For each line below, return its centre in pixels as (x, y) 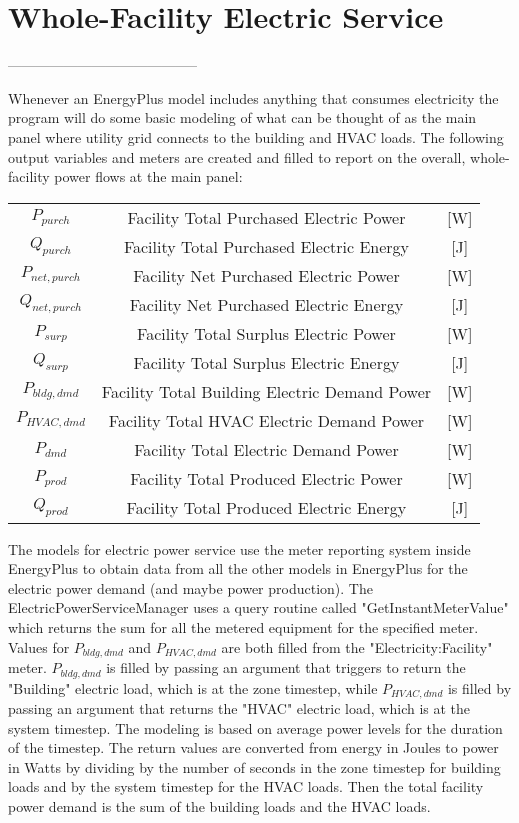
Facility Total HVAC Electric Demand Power (266, 420)
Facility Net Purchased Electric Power (266, 275)
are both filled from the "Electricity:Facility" (357, 646)
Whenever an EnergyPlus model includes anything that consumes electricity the (253, 97)
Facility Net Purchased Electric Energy (266, 304)
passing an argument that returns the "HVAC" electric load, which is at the (239, 708)
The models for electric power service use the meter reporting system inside (239, 548)
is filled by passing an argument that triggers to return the (286, 667)
